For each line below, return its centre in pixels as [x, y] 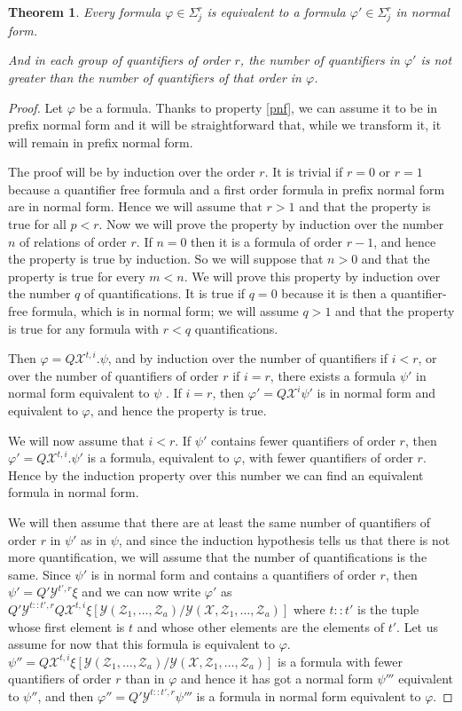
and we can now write [141, 592]
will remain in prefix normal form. [101, 142]
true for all [37, 224]
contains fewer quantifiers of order [303, 440]
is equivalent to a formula [276, 12]
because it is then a [334, 293]
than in [145, 679]
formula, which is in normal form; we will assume [165, 311]
